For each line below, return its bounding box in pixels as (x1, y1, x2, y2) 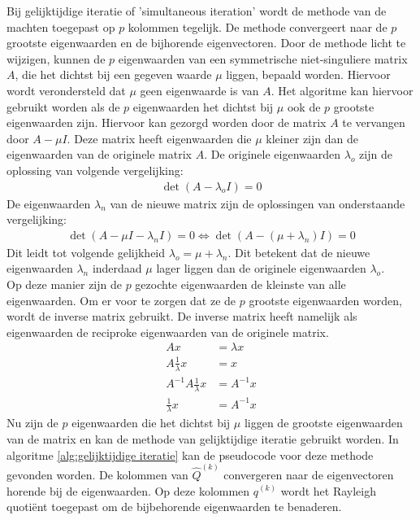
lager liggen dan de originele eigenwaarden (156, 260, 366, 277)
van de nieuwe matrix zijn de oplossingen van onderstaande (110, 194, 405, 212)
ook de (287, 98, 321, 115)
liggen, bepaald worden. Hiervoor (226, 66, 391, 83)
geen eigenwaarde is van (140, 81, 259, 98)
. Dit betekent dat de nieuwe (227, 243, 370, 260)
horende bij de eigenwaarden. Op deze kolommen (6, 482, 250, 499)
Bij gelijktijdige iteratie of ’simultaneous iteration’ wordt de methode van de (6, 2, 387, 19)
